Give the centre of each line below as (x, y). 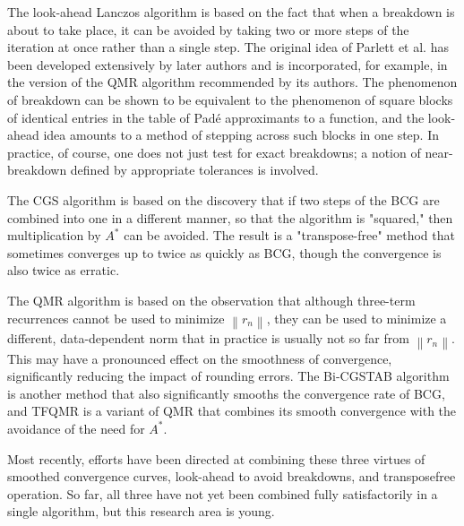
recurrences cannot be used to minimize (116, 318)
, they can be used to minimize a (357, 318)
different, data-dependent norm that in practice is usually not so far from (208, 338)
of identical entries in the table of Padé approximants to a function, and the (216, 117)
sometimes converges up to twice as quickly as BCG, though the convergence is (224, 252)
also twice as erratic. (64, 270)
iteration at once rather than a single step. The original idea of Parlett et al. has (228, 47)
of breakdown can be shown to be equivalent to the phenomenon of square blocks (230, 99)
